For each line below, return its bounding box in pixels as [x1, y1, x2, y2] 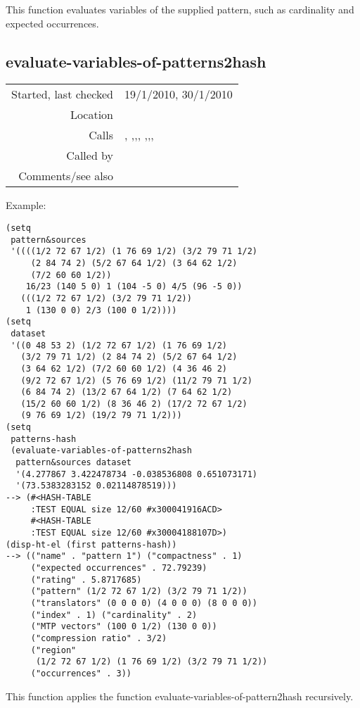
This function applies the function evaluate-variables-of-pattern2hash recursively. [6, 688, 354, 703]
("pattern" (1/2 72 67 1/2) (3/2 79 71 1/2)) [30, 586, 247, 597]
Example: [6, 198, 46, 213]
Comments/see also [18, 167, 114, 184]
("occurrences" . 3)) [30, 668, 131, 678]
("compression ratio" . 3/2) [30, 633, 167, 643]
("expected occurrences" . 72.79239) [30, 563, 207, 574]
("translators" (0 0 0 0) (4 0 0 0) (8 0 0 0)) [30, 598, 257, 608]
